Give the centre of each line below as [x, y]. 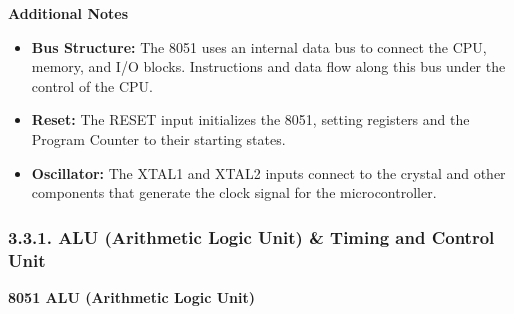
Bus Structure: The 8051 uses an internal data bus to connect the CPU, [259, 46]
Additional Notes [68, 13]
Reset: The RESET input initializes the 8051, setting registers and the [250, 119]
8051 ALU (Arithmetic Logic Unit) [132, 296]
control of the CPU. [92, 85]
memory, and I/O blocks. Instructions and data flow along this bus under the [268, 66]
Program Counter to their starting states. [158, 138]
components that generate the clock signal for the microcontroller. [234, 192]
